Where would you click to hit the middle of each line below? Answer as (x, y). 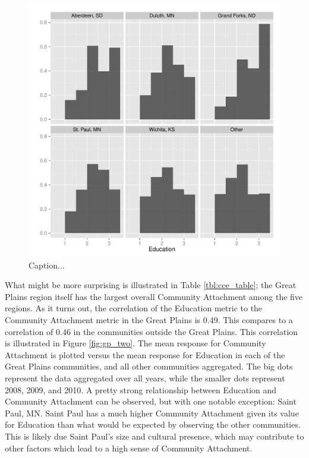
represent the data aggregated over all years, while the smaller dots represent (145, 378)
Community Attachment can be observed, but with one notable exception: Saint (151, 401)
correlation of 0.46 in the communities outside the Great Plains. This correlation (152, 331)
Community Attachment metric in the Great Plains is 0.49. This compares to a (149, 319)
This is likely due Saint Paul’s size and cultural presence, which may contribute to (154, 436)
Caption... (47, 265)
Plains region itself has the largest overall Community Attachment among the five (154, 296)
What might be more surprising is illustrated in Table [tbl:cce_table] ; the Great (151, 285)
